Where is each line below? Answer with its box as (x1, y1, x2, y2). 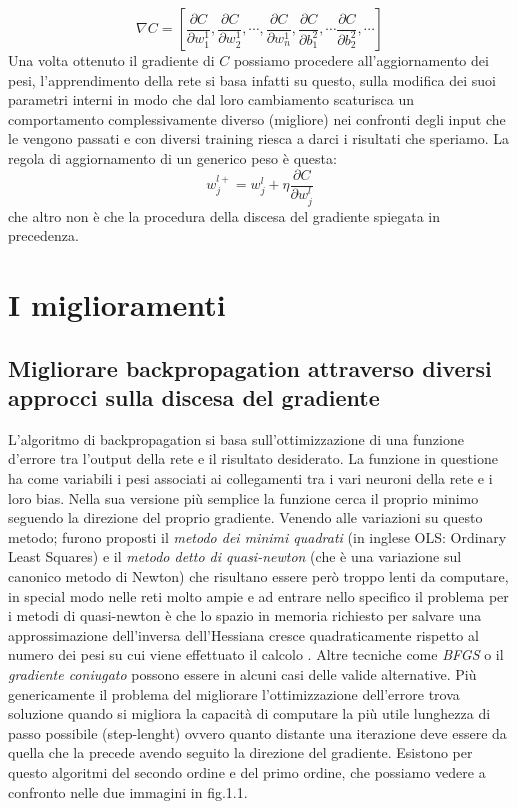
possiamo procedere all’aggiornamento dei (233, 50, 489, 70)
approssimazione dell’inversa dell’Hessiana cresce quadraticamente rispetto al (8, 624, 479, 645)
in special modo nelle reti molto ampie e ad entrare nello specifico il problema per (8, 585, 509, 606)
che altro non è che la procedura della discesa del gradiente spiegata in (8, 205, 441, 226)
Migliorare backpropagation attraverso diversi (8, 352, 492, 383)
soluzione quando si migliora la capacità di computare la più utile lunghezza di (8, 703, 491, 724)
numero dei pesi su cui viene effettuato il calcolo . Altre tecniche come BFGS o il (8, 644, 504, 665)
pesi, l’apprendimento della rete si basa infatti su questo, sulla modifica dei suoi (8, 69, 496, 90)
